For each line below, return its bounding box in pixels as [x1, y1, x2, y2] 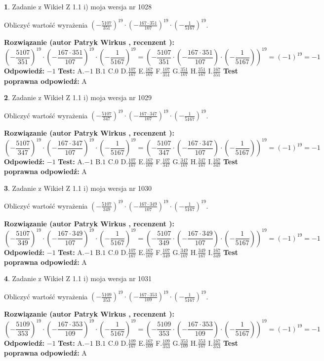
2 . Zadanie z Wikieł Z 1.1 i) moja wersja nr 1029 [4, 92, 152, 103]
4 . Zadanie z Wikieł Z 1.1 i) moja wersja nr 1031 [4, 273, 152, 284]
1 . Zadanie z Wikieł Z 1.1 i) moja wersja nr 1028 [4, 1, 152, 11]
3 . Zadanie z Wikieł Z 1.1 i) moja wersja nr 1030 [4, 182, 152, 193]
